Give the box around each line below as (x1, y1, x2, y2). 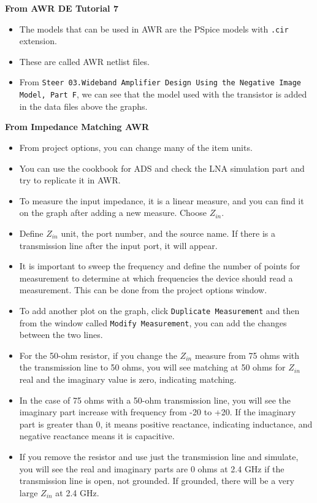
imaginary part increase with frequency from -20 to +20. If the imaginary (19, 405, 296, 418)
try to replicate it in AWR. (19, 174, 121, 186)
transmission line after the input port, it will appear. (19, 239, 218, 251)
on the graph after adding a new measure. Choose (19, 206, 207, 219)
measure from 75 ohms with (194, 348, 300, 361)
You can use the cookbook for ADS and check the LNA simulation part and (19, 161, 305, 174)
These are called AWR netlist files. (19, 55, 150, 67)
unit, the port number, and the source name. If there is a (61, 226, 275, 239)
